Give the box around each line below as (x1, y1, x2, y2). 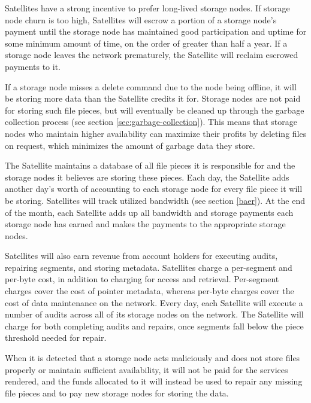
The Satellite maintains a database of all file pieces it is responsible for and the (5, 159, 295, 172)
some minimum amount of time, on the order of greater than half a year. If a (5, 36, 288, 49)
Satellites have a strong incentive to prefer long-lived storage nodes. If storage (5, 2, 290, 14)
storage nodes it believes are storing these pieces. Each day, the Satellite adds (5, 170, 289, 183)
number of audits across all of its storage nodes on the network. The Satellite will (5, 308, 304, 320)
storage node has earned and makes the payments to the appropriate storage (5, 218, 286, 230)
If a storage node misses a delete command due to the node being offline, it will (5, 80, 297, 93)
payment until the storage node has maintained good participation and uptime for (5, 25, 307, 38)
